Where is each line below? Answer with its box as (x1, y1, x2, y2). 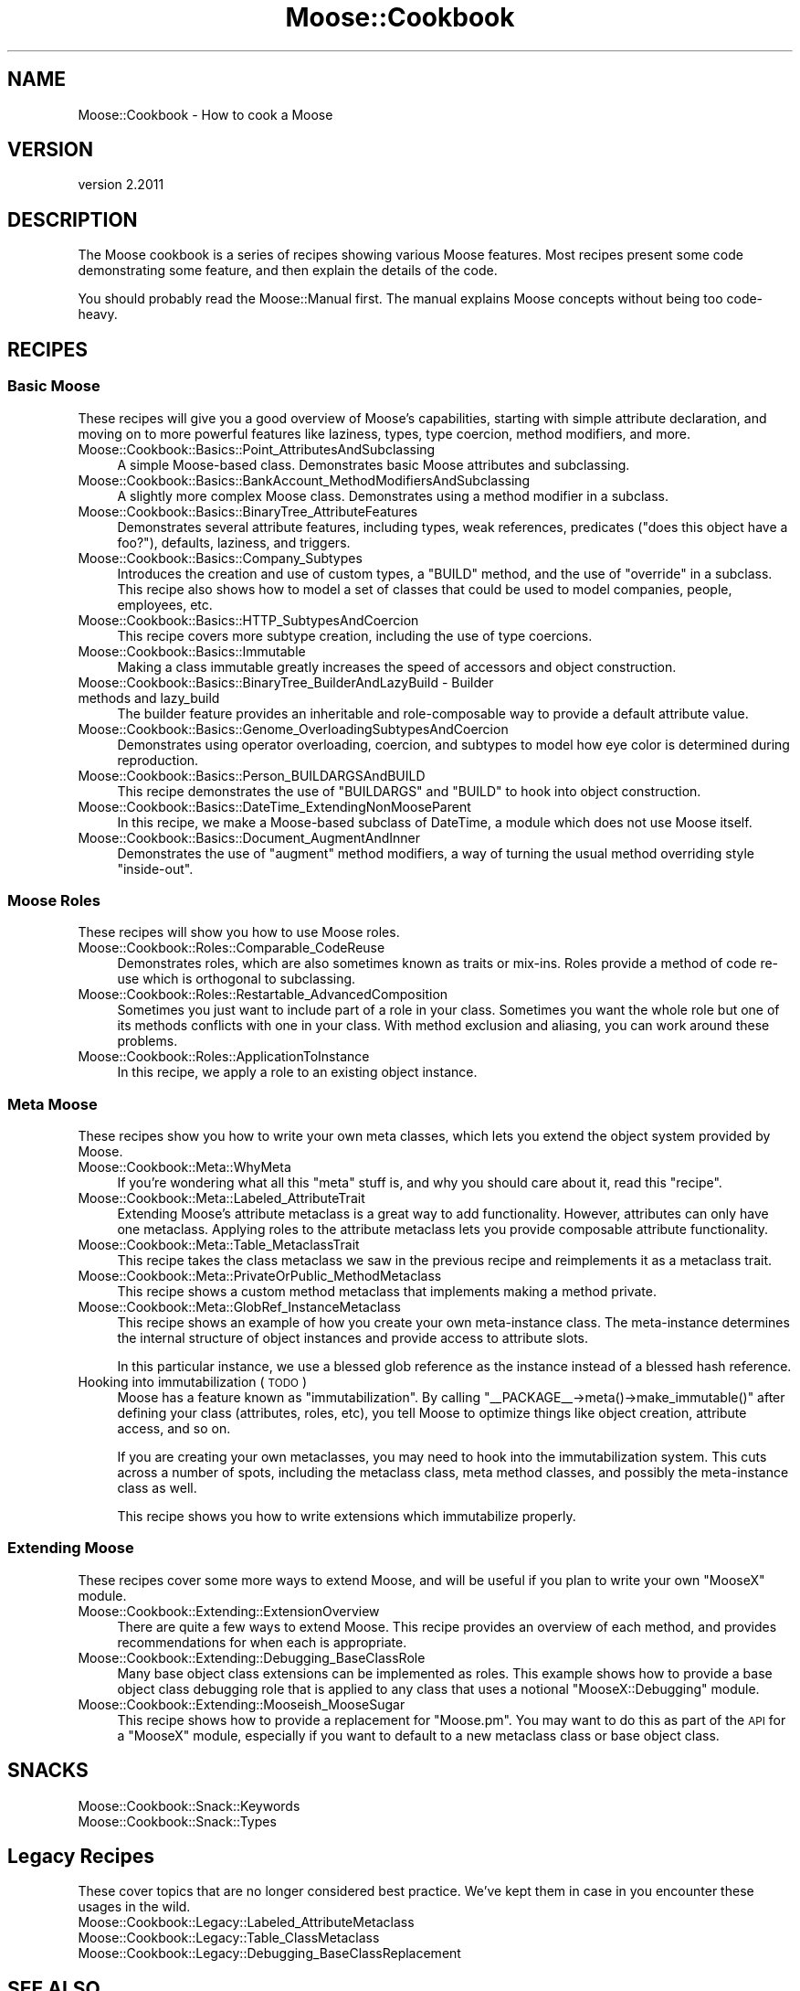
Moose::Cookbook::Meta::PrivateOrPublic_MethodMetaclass (78, 1268, 442, 1283)
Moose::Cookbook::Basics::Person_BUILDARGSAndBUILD (78, 767, 426, 783)
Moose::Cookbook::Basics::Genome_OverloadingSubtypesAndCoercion (78, 720, 509, 737)
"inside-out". (117, 860, 194, 877)
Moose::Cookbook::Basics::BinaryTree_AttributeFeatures (78, 503, 418, 519)
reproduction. (117, 751, 199, 768)
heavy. (78, 306, 118, 323)
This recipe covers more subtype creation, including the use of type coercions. (117, 627, 593, 644)
